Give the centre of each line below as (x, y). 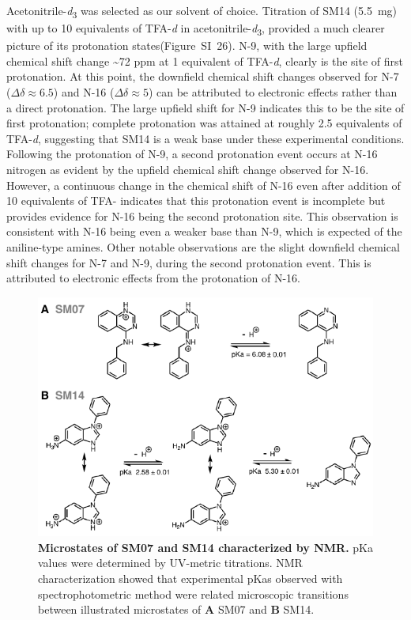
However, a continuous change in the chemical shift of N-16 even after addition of (204, 185)
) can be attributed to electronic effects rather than (273, 92)
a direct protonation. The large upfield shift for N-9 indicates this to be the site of (205, 107)
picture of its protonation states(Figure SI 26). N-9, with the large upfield (187, 45)
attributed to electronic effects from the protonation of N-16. (154, 278)
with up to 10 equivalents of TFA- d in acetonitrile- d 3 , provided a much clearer (196, 29)
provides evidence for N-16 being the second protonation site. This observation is (202, 215)
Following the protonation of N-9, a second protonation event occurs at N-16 (192, 154)
